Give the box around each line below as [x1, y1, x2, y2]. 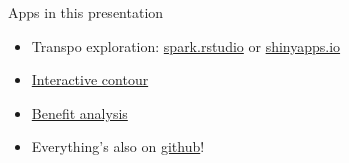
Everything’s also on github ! [31, 136, 205, 157]
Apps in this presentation [8, 2, 164, 22]
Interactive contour [31, 69, 149, 90]
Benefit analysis [31, 102, 128, 123]
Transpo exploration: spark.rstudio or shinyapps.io [31, 35, 341, 56]
